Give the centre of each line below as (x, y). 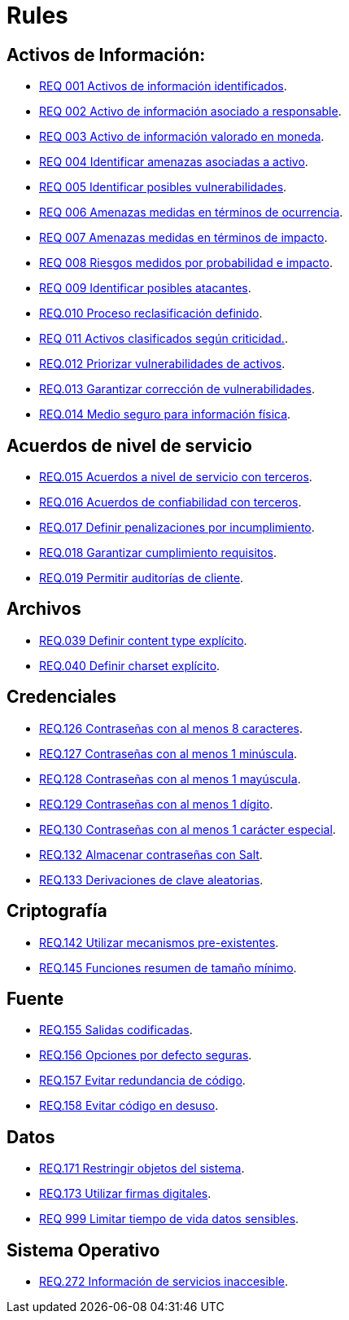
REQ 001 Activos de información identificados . (163, 86)
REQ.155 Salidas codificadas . (116, 1030)
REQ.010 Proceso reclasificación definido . (151, 314)
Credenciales (62, 697)
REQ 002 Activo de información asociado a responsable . (190, 112)
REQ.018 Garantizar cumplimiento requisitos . (158, 553)
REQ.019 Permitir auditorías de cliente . (142, 578)
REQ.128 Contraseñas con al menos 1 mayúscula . (170, 778)
